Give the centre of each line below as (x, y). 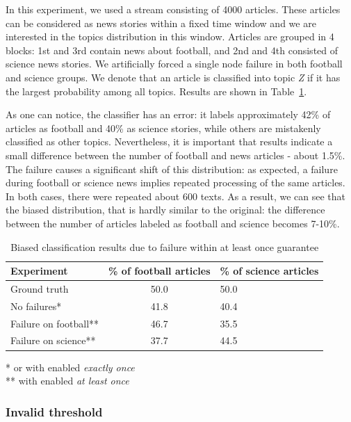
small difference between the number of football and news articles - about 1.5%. (175, 155)
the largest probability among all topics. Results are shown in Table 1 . (156, 91)
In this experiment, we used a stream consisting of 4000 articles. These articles (173, 9)
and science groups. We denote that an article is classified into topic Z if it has (173, 77)
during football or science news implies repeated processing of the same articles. (175, 182)
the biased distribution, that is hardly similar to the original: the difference (165, 210)
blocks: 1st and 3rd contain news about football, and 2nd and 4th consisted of (172, 50)
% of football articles (160, 271)
